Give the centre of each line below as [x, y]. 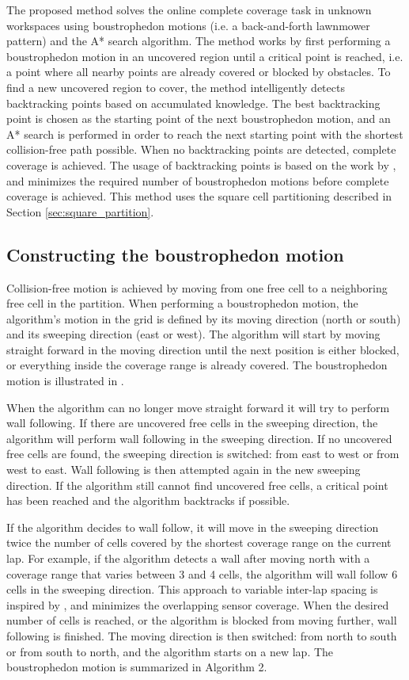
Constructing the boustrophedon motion [175, 254]
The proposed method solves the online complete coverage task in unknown [189, 10]
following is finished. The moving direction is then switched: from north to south [202, 635]
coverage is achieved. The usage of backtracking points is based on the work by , [201, 164]
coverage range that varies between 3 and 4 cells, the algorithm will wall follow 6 [202, 573]
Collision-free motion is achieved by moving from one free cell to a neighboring [197, 287]
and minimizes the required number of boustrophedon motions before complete [198, 180]
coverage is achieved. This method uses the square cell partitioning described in [199, 196]
